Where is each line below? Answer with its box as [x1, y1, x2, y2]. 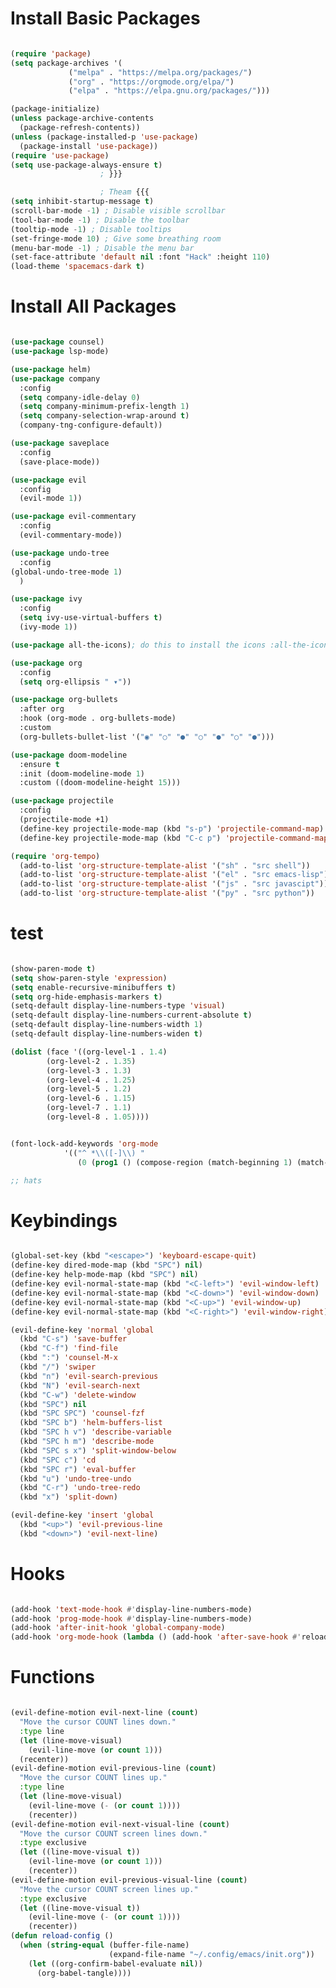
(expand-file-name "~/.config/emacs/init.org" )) [108, 1949, 315, 1959]
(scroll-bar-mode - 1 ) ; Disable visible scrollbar [10, 206, 226, 216]
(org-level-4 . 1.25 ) [46, 1075, 137, 1085]
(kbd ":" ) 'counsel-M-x [19, 1353, 118, 1363]
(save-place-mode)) [19, 457, 101, 467]
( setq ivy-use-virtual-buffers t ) [19, 613, 163, 623]
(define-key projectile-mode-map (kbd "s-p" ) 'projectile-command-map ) [19, 823, 325, 834]
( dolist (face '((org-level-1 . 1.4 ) [10, 1047, 168, 1057]
